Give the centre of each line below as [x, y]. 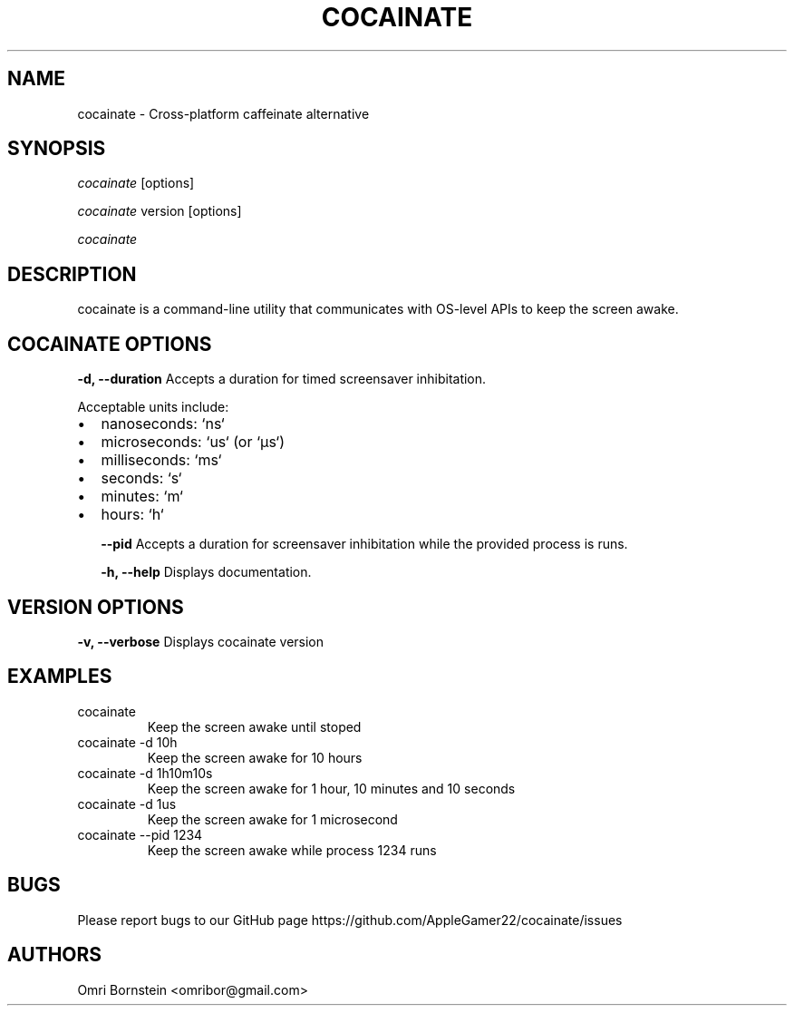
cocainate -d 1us [127, 804]
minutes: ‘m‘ [142, 497]
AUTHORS [55, 955]
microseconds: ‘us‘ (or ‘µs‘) [193, 442]
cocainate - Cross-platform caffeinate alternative [223, 113]
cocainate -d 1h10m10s [145, 773]
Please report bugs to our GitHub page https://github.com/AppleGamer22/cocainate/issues [350, 920]
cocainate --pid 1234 [140, 834]
